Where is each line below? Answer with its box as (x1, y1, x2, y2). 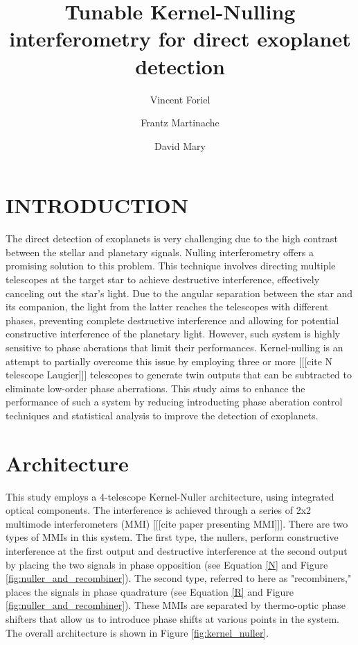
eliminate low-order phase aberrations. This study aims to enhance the (6, 380, 305, 395)
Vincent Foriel (150, 92, 211, 106)
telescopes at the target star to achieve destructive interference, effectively (6, 272, 320, 286)
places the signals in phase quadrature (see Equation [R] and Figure (6, 584, 294, 598)
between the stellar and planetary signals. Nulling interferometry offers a (6, 244, 314, 259)
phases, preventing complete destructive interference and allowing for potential (6, 312, 339, 327)
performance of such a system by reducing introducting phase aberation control (6, 394, 343, 409)
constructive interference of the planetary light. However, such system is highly (6, 326, 341, 341)
